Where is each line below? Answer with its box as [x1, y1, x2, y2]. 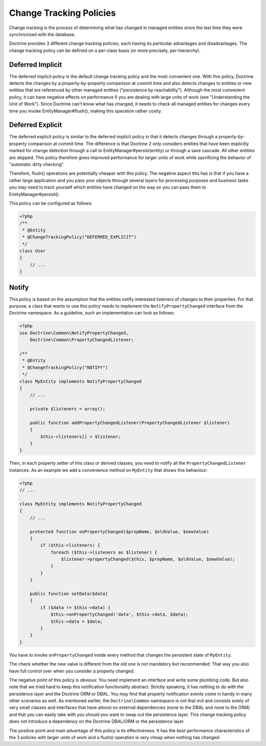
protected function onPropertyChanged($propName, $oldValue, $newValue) [30, 529, 209, 534]
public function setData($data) [30, 591, 108, 597]
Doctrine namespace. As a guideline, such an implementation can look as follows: [9, 310, 175, 316]
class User [19, 248, 46, 254]
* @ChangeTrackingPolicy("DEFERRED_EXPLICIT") [22, 235, 136, 240]
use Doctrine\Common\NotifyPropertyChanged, [19, 330, 129, 336]
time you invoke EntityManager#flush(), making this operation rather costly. [9, 108, 163, 114]
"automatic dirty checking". [9, 161, 65, 167]
